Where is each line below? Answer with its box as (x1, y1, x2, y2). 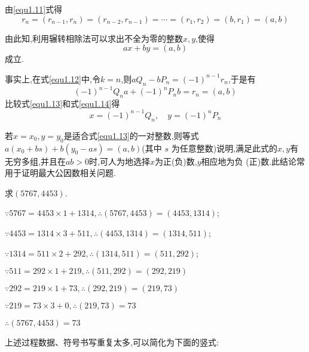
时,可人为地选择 (88, 155, 150, 167)
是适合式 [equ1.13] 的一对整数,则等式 (63, 129, 199, 141)
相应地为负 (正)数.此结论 (201, 155, 297, 167)
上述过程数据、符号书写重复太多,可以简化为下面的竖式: (5, 336, 219, 348)
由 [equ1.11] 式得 (5, 3, 63, 15)
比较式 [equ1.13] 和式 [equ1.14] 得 (5, 97, 120, 109)
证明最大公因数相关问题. (21, 166, 116, 179)
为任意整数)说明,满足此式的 (171, 141, 278, 154)
